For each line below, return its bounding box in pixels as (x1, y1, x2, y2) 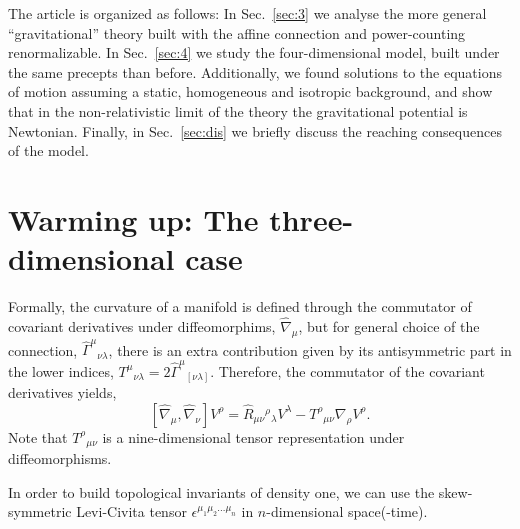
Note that (8, 426, 68, 447)
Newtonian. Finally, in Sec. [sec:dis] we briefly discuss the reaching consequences (8, 120, 502, 141)
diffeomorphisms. (8, 448, 112, 469)
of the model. (8, 140, 89, 161)
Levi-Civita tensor (76, 501, 187, 522)
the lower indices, (8, 360, 114, 381)
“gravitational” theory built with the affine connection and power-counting (8, 22, 466, 43)
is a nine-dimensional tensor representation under (102, 426, 405, 447)
